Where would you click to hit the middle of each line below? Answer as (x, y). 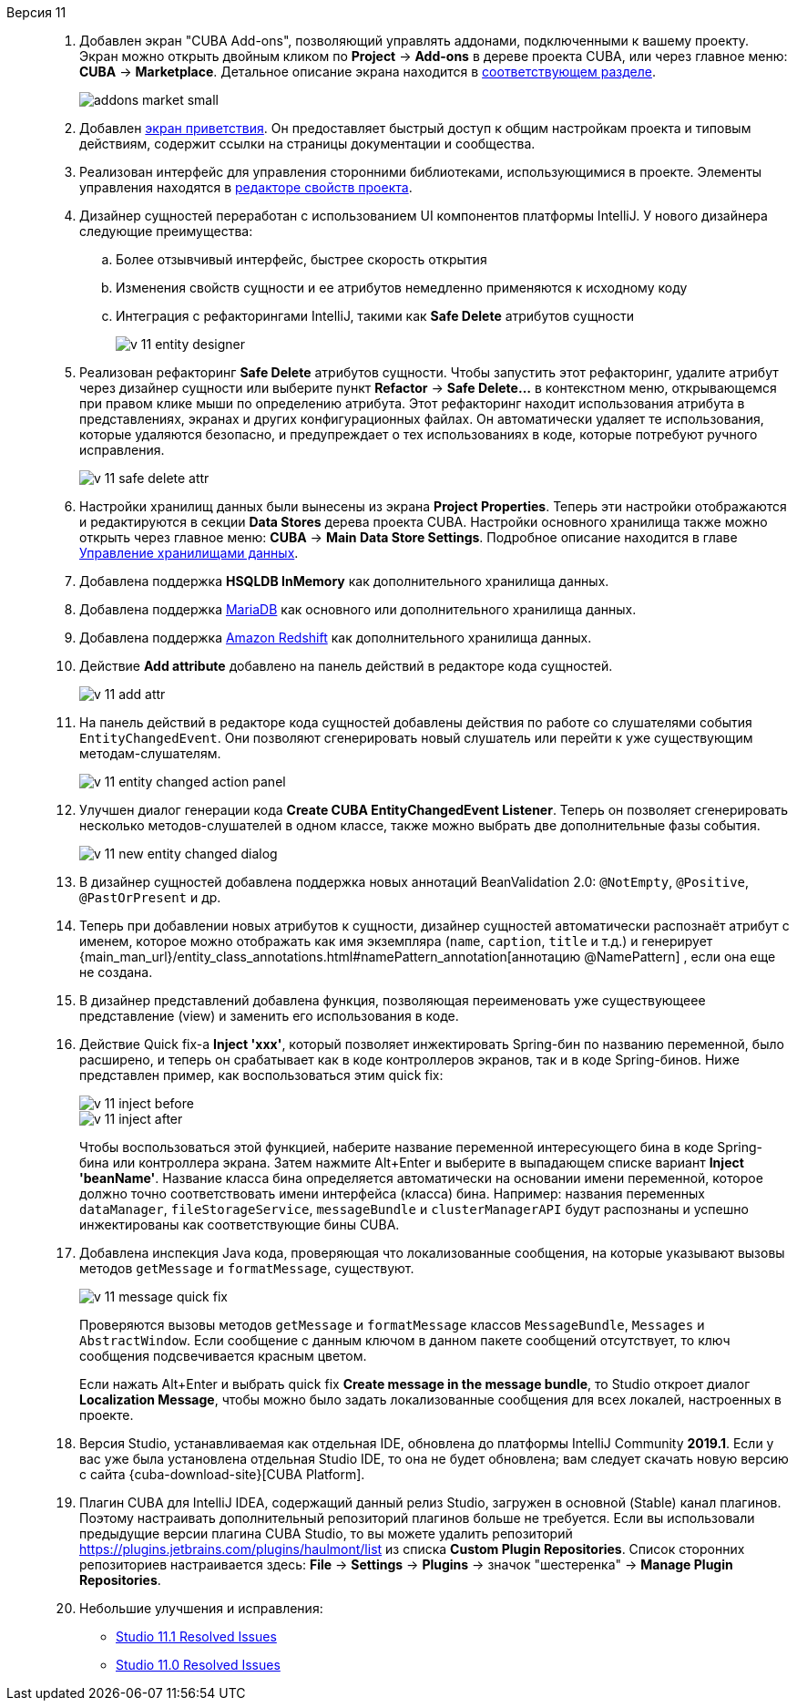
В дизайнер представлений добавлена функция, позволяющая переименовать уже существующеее (393, 1000)
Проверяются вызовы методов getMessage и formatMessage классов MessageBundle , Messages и (392, 1325)
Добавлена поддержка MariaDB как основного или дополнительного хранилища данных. (358, 609)
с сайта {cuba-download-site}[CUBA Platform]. (222, 1474)
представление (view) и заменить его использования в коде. (269, 1016)
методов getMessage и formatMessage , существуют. (247, 1268)
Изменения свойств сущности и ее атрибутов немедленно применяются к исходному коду (402, 288)
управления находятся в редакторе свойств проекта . (246, 187)
